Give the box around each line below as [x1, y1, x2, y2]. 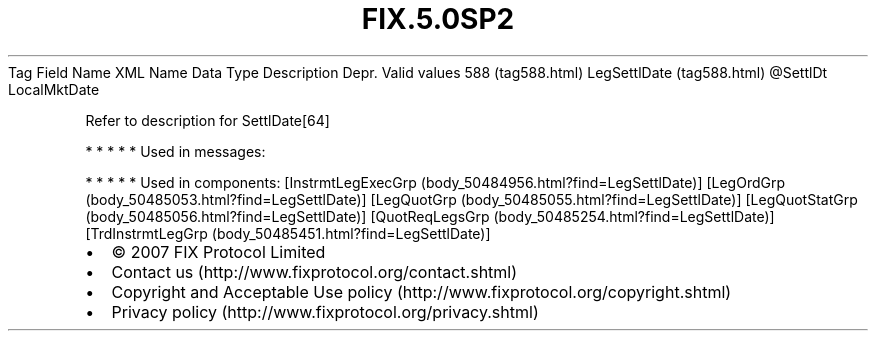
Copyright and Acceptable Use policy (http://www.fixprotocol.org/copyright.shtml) [111, 281, 732, 302]
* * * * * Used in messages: [85, 142, 266, 160]
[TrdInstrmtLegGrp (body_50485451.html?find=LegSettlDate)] [85, 224, 491, 242]
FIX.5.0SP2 [361, 2, 515, 36]
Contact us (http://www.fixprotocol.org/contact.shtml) [111, 261, 518, 282]
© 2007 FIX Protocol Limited [111, 241, 326, 262]
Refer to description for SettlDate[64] [85, 111, 330, 129]
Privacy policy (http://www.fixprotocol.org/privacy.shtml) [111, 301, 539, 322]
